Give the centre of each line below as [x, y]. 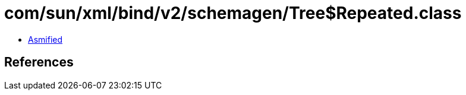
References [39, 62]
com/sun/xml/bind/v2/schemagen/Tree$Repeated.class [233, 13]
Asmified [45, 39]
